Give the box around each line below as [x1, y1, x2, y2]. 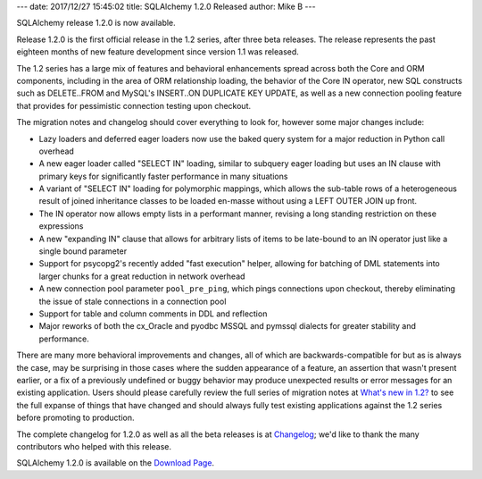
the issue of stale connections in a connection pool [38, 296, 227, 307]
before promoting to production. [16, 412, 135, 424]
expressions [38, 221, 84, 231]
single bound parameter [38, 246, 128, 256]
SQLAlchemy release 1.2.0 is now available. [16, 18, 176, 29]
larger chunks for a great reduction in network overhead [38, 271, 245, 282]
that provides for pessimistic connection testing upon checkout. [16, 100, 252, 111]
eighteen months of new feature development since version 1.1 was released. [16, 46, 299, 57]
